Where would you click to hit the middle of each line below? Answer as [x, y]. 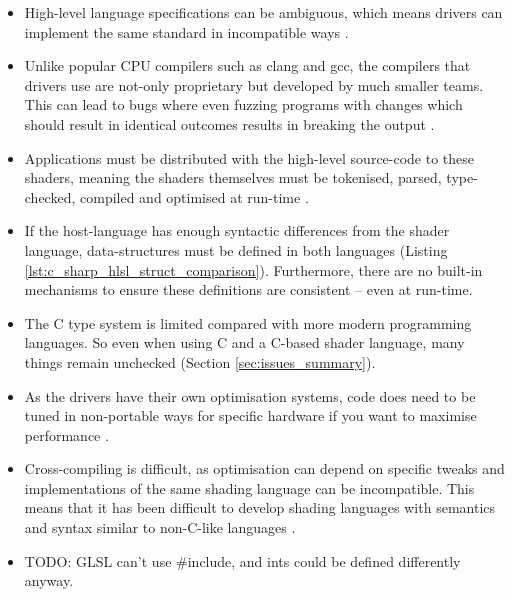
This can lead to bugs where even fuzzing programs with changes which [243, 104]
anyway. [49, 580]
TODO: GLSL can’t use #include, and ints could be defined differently [242, 560]
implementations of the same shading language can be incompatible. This [249, 487]
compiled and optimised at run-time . [194, 196]
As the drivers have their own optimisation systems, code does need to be [250, 395]
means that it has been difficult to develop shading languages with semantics [260, 507]
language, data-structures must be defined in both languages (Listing [236, 249]
